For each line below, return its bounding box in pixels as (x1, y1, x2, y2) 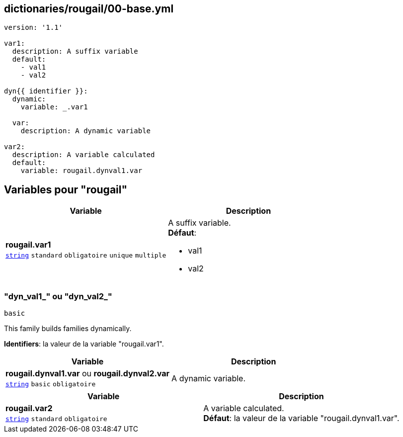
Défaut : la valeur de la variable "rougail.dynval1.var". (203, 413, 400, 424)
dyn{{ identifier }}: (4, 87, 88, 95)
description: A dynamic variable (20, 127, 151, 135)
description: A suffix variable (12, 47, 138, 56)
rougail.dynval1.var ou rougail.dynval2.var (5, 368, 170, 379)
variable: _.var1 (20, 103, 88, 111)
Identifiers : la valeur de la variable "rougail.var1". (4, 340, 164, 349)
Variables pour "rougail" (4, 183, 128, 196)
